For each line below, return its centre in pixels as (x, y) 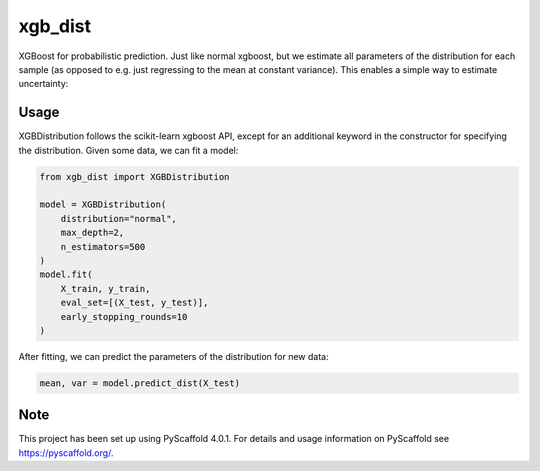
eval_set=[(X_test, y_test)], (134, 303)
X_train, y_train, (105, 288)
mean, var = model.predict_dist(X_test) (139, 383)
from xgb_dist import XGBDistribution (134, 176)
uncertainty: (43, 84)
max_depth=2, (92, 233)
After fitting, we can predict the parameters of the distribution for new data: (173, 356)
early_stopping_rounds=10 (124, 316)
